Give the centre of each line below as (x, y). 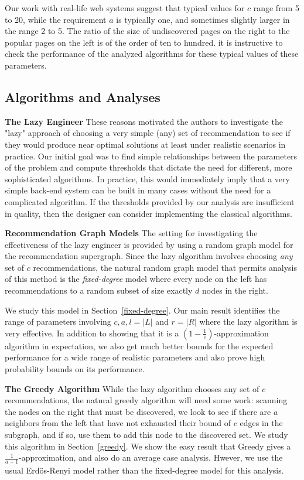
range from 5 (276, 8)
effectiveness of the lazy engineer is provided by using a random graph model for (149, 244)
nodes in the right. (235, 290)
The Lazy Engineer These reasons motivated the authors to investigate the (144, 121)
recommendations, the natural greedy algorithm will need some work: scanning (146, 400)
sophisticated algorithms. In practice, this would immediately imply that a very (147, 178)
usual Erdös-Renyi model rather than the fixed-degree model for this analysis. (144, 470)
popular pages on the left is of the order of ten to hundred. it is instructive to (144, 42)
